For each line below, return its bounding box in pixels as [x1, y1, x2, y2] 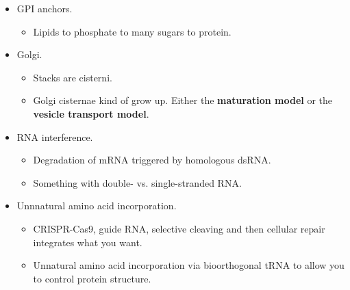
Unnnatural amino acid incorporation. [16, 198, 177, 213]
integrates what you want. [33, 235, 142, 249]
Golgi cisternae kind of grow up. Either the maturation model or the [33, 93, 332, 107]
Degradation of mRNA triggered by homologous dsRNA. [33, 153, 271, 167]
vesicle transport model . [33, 106, 149, 120]
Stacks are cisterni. [33, 70, 112, 84]
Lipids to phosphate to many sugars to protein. [33, 24, 232, 38]
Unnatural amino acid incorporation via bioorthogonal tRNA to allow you [33, 258, 345, 272]
